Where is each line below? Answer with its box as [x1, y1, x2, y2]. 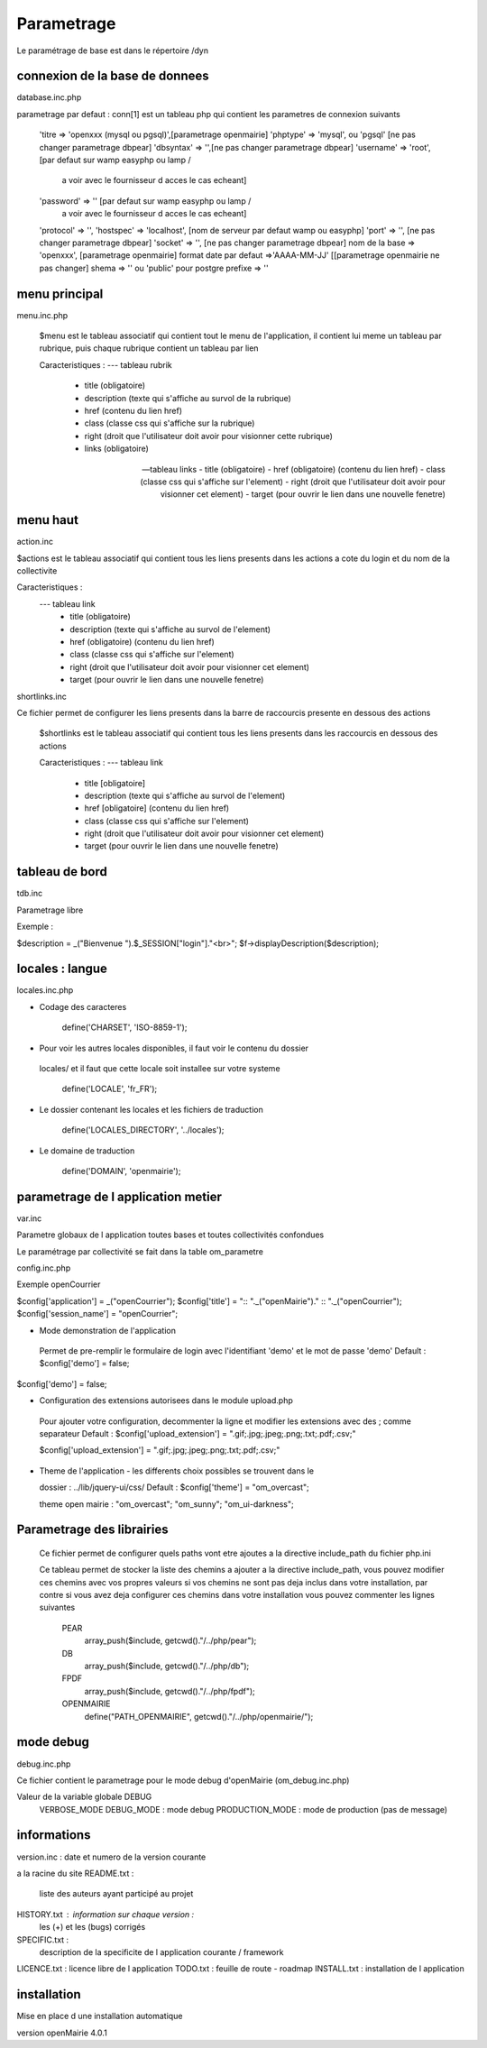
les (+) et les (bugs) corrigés [39, 1922, 146, 1933]
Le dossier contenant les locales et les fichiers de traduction [39, 1104, 263, 1115]
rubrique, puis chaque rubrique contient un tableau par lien [39, 343, 259, 354]
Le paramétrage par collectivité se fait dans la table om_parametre [16, 1245, 263, 1257]
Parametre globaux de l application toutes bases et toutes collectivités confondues [16, 1229, 325, 1240]
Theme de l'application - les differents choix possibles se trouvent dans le [39, 1465, 315, 1476]
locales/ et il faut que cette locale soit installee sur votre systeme [39, 1063, 280, 1073]
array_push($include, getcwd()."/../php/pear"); [84, 1635, 257, 1646]
